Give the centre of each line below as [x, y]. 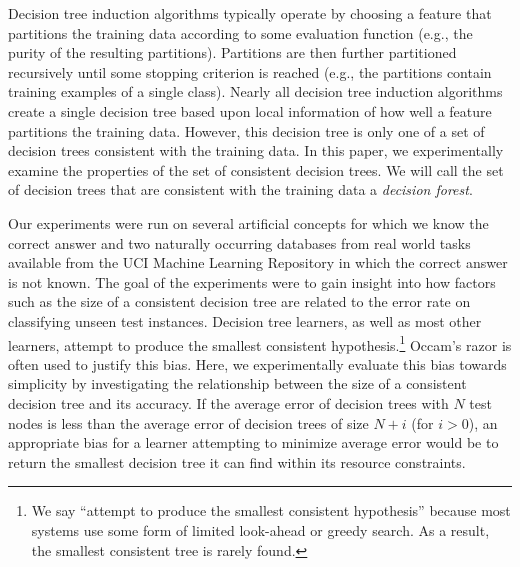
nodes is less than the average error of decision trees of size [188, 422]
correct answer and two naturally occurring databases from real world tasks [239, 242]
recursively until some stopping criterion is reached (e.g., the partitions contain [250, 71]
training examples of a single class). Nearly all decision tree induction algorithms [255, 91]
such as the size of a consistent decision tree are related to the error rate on [239, 301]
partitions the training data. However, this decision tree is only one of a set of [246, 130]
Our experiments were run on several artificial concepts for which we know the [248, 222]
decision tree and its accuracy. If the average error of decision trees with [228, 402]
